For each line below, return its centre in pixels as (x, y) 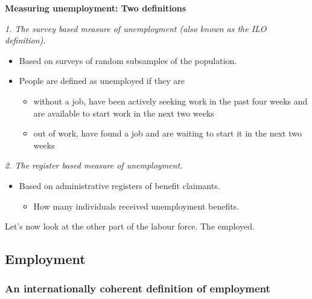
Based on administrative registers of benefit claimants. (119, 185)
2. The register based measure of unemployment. (94, 165)
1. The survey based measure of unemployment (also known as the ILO (136, 28)
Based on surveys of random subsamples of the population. (128, 60)
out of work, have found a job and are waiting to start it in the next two (167, 133)
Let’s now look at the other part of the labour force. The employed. (130, 226)
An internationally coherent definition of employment (138, 288)
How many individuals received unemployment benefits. (136, 206)
